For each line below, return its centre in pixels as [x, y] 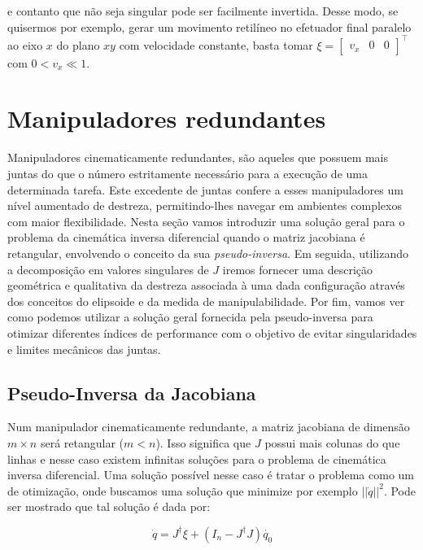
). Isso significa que [203, 442]
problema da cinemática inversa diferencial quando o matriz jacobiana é [186, 237]
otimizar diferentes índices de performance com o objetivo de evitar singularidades [212, 332]
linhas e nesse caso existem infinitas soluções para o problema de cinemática [197, 458]
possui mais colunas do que [332, 442]
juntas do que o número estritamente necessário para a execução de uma [188, 173]
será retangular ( [82, 442]
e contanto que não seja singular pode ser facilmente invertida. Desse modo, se [203, 11]
